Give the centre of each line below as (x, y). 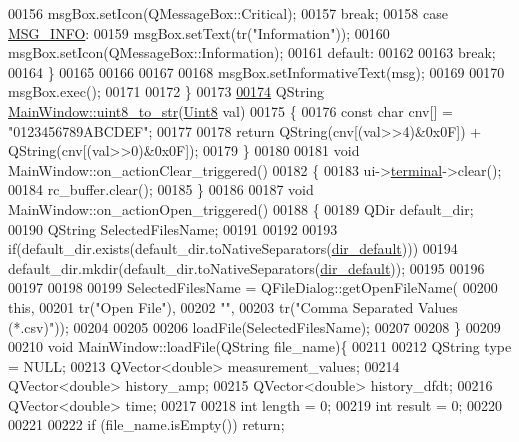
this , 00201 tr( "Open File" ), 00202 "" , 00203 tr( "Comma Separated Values (233, 306)
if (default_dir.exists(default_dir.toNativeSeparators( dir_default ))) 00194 (233, 248)
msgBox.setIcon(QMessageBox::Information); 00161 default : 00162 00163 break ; (252, 52)
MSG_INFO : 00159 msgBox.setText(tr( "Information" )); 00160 (199, 32)
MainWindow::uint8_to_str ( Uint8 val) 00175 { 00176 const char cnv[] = (230, 110)
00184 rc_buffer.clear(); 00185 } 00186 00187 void (161, 189)
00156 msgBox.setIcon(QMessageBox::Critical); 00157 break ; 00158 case (228, 13)
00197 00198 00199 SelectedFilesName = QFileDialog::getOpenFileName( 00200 (253, 287)
